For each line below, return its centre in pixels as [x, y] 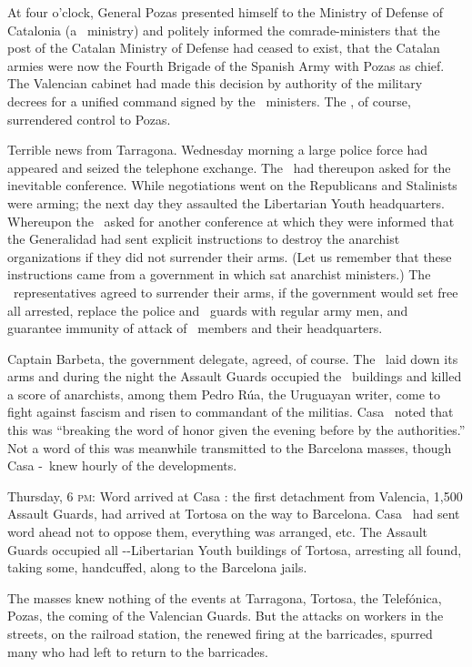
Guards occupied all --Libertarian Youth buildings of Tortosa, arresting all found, [235, 549]
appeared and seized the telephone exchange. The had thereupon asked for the [229, 167]
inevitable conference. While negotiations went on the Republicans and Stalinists [232, 185]
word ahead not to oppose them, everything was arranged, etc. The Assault [218, 532]
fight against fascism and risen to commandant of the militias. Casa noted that [231, 412]
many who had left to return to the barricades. [138, 651]
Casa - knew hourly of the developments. [122, 465]
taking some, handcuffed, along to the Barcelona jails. [157, 567]
